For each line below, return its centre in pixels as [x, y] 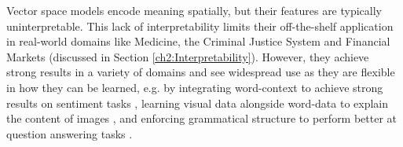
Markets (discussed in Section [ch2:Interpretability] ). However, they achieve [188, 56]
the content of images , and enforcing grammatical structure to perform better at [202, 118]
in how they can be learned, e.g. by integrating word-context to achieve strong [195, 87]
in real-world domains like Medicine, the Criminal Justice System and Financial [198, 41]
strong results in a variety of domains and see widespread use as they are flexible [201, 72]
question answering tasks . [70, 133]
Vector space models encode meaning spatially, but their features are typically [194, 10]
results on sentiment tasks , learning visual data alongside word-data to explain [198, 103]
